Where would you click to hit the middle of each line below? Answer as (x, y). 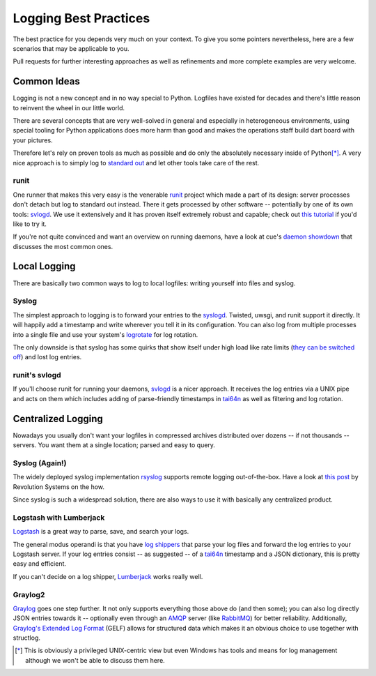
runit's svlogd (37, 375)
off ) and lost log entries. (47, 357)
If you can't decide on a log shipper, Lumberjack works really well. (108, 576)
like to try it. (30, 224)
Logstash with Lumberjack (59, 518)
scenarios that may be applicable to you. (71, 48)
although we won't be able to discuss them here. (95, 660)
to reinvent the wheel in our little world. (69, 107)
